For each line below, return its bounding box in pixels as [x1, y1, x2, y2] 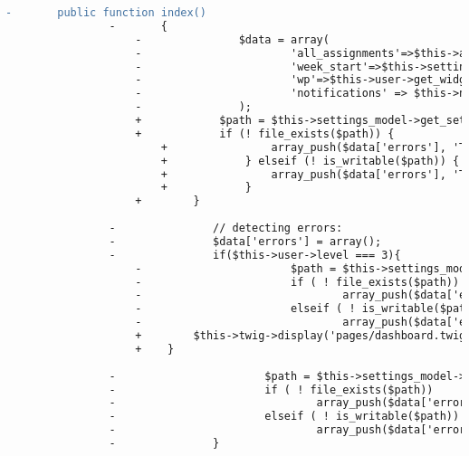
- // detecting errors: [109, 222, 343, 234]
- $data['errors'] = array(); [109, 234, 382, 248]
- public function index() [5, 6, 206, 19]
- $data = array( [135, 33, 330, 46]
